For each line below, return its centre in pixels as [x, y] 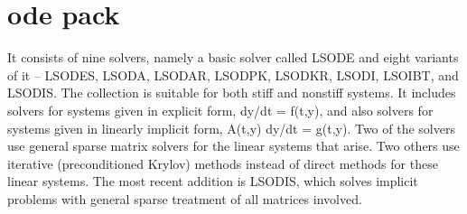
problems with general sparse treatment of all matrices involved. [185, 198]
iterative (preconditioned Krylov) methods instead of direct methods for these [223, 163]
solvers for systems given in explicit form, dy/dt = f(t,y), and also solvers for [220, 110]
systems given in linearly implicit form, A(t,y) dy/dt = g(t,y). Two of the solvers [231, 128]
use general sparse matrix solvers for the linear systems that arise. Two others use [233, 146]
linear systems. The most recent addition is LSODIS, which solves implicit [213, 181]
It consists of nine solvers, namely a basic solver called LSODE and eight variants [233, 57]
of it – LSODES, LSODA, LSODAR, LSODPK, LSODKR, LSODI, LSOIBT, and [233, 74]
